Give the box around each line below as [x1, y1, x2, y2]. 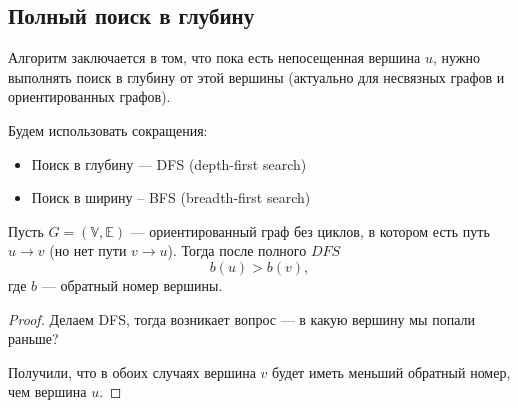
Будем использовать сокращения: [8, 119, 208, 140]
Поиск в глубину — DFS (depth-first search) [31, 153, 307, 174]
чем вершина [8, 381, 87, 402]
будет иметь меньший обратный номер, [272, 361, 511, 382]
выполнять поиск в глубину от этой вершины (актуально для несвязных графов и [8, 66, 505, 87]
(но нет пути [49, 240, 127, 261]
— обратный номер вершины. [41, 274, 223, 295]
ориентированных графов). [8, 86, 171, 107]
